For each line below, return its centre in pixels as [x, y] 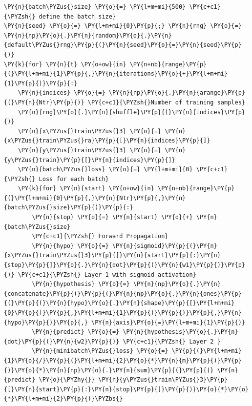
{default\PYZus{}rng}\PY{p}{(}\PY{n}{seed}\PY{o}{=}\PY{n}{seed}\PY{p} [123, 45]
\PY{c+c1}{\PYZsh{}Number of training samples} [166, 102]
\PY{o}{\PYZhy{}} [67, 380]
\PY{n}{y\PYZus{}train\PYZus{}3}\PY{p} [163, 380]
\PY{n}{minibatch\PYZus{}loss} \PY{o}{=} [100, 351]
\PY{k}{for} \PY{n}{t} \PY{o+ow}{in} [65, 64]
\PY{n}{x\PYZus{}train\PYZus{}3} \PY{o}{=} [90, 131]
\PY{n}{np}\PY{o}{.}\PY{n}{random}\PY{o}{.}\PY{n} [88, 35]
